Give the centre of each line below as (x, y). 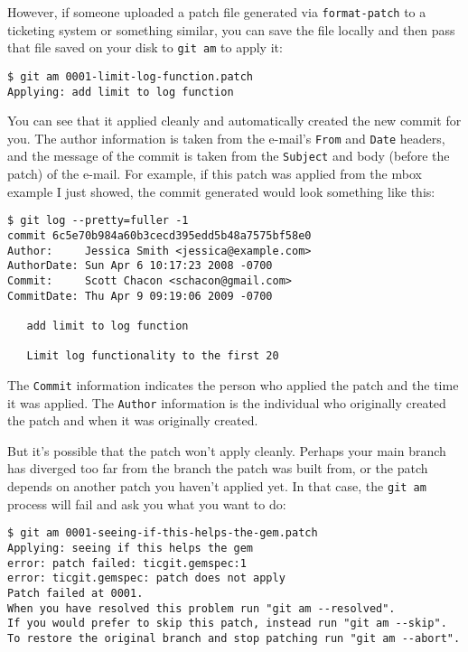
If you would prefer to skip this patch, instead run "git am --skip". (227, 624)
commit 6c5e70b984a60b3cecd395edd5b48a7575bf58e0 (159, 235)
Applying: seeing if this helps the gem (131, 548)
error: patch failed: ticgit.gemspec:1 (127, 563)
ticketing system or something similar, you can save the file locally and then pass (231, 29)
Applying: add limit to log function (121, 92)
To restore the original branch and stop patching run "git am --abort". (234, 638)
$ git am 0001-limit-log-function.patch (131, 76)
